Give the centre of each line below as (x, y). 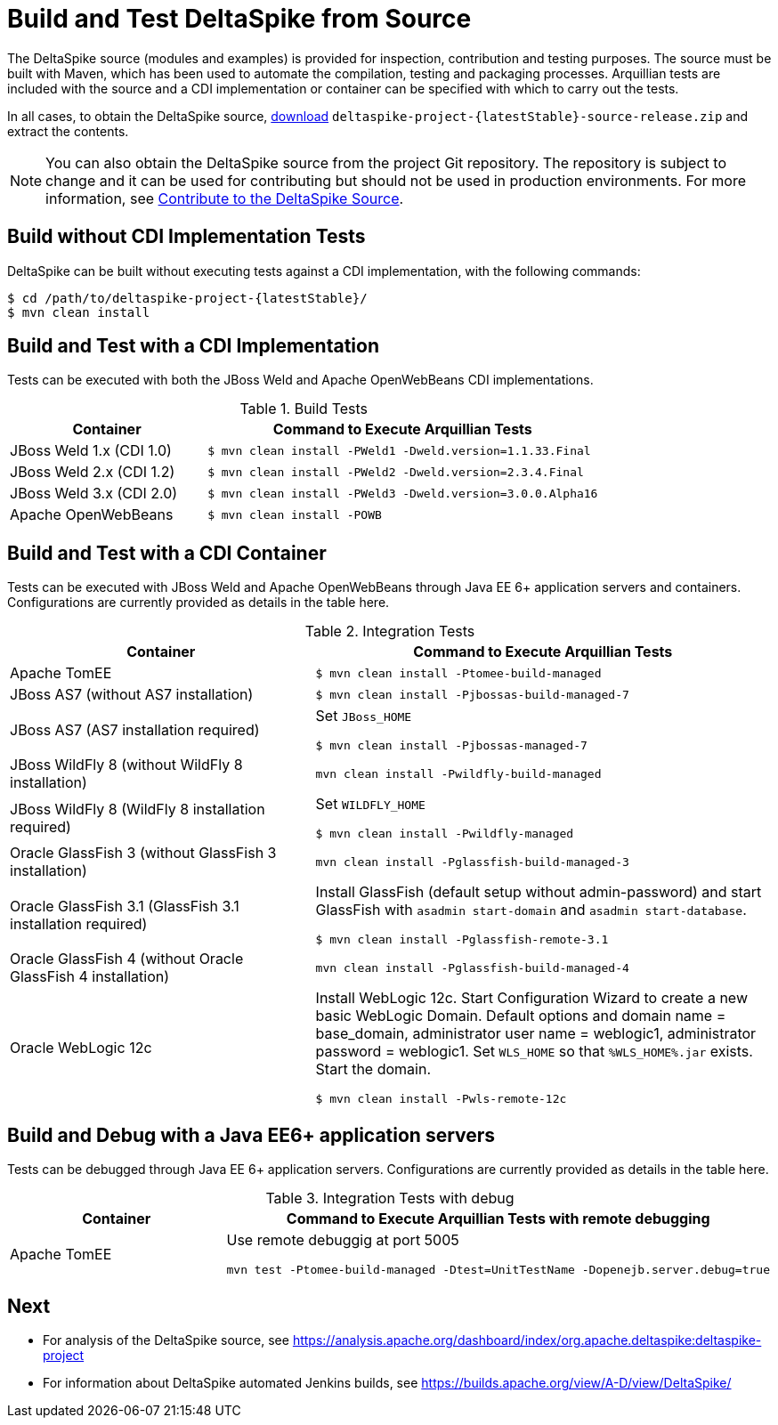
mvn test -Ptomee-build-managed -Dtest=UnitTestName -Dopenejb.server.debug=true (498, 1270)
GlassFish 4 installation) (90, 977)
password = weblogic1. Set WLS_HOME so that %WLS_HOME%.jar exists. (534, 1052)
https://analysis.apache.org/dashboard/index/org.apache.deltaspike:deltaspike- (527, 1340)
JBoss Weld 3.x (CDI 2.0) (94, 494)
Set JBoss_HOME (364, 716)
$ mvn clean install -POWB (295, 514)
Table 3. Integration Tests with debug (390, 1198)
